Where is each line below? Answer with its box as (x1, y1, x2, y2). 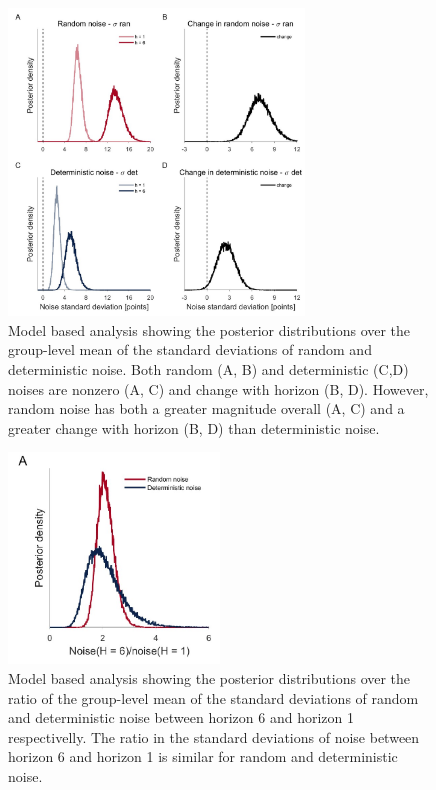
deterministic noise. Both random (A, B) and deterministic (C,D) (8, 359, 409, 380)
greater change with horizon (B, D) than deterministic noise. (8, 417, 380, 438)
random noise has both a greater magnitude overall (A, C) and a (8, 398, 405, 419)
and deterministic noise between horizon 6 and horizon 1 (8, 707, 354, 728)
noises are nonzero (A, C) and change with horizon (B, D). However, (8, 378, 429, 399)
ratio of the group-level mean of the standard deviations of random (8, 687, 419, 708)
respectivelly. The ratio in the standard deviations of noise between (8, 726, 420, 747)
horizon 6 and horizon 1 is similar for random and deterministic (8, 746, 398, 767)
